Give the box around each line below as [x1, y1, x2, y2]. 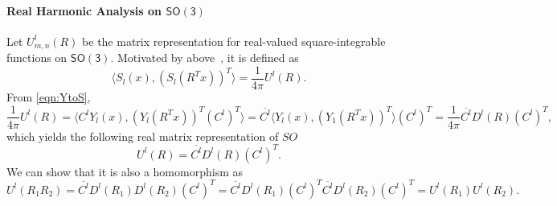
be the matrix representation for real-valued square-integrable [82, 32, 386, 49]
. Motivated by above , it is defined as [110, 49, 299, 66]
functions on [6, 49, 68, 66]
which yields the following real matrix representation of [6, 127, 279, 144]
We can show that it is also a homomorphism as [6, 163, 243, 179]
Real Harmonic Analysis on [6, 2, 162, 19]
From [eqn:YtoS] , [6, 88, 91, 105]
